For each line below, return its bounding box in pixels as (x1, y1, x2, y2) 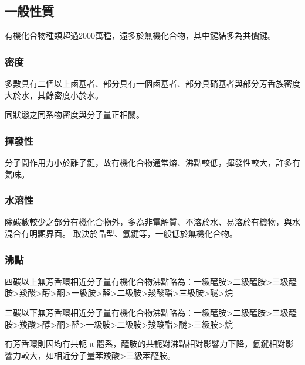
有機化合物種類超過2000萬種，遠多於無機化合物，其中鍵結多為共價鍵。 (5, 29, 276, 42)
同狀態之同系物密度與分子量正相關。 (5, 108, 144, 121)
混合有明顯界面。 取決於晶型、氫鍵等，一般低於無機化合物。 (5, 227, 238, 240)
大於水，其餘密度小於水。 (5, 88, 103, 101)
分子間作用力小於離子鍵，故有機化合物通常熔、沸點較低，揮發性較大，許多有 (5, 156, 300, 169)
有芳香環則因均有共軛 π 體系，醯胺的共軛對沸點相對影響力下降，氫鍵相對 (5, 337, 286, 350)
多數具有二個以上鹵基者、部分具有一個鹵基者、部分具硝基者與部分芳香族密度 (5, 77, 300, 90)
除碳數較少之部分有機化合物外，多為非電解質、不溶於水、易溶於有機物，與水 (5, 216, 300, 228)
